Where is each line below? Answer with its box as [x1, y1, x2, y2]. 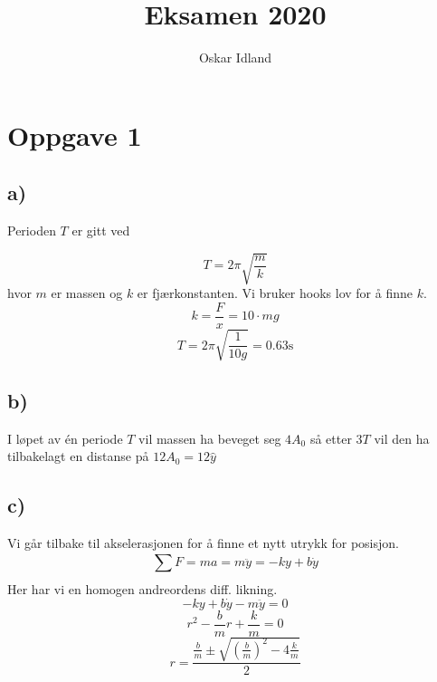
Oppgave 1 [7, 116, 142, 153]
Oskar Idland [198, 48, 272, 67]
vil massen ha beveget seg [138, 428, 281, 447]
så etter [309, 428, 352, 447]
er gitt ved [71, 221, 130, 240]
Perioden [7, 221, 56, 240]
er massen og [51, 283, 123, 303]
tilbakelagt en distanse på [7, 447, 149, 466]
